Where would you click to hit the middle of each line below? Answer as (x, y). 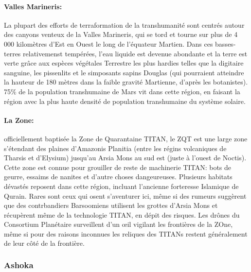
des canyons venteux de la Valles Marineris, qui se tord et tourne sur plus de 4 (121, 34)
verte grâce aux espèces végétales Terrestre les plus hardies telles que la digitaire (124, 63)
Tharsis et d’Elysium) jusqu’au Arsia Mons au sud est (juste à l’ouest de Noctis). (125, 158)
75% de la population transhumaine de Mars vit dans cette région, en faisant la (122, 91)
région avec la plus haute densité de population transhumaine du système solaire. (125, 101)
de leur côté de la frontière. (44, 243)
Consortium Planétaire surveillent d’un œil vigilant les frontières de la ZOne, (118, 224)
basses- (225, 43)
